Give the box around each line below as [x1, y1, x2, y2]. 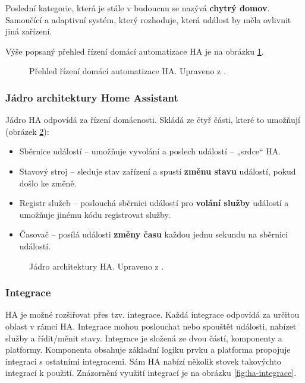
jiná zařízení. [5, 25, 52, 37]
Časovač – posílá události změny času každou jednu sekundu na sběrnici [19, 228, 288, 240]
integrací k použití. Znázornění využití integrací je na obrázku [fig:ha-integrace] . [5, 366, 297, 379]
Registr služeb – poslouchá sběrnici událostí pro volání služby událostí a [19, 197, 289, 209]
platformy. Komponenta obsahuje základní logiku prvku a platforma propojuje [5, 343, 291, 356]
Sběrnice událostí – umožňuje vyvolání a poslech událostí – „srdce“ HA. [19, 145, 281, 157]
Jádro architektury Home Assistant [5, 90, 178, 105]
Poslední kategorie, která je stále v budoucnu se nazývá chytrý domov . [5, 2, 270, 14]
